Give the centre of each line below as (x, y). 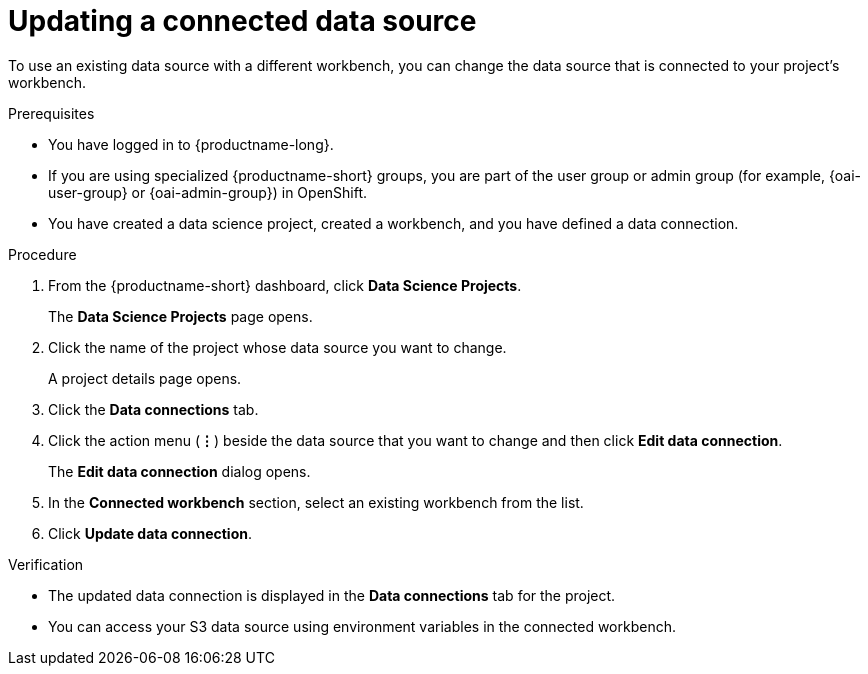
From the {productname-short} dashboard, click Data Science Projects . (285, 285)
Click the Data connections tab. (153, 409)
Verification (46, 564)
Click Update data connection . (150, 533)
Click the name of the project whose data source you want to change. (277, 347)
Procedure (42, 254)
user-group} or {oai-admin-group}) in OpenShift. (208, 192)
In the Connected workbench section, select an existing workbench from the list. (316, 502)
